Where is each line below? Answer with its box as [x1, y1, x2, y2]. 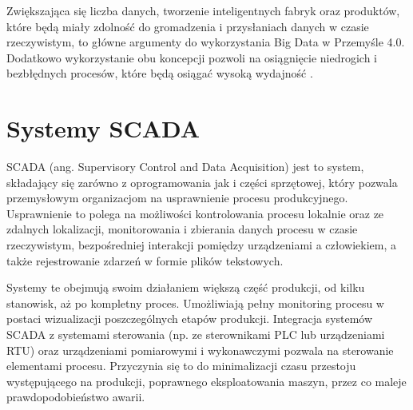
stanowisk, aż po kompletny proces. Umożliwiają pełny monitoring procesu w [6, 294, 384, 311]
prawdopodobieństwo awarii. [6, 388, 145, 405]
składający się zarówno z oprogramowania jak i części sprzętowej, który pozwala [6, 173, 398, 190]
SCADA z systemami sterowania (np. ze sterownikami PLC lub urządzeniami [6, 326, 385, 343]
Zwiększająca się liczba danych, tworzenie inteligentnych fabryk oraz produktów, [6, 2, 400, 18]
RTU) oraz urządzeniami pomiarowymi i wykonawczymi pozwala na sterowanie [6, 341, 394, 358]
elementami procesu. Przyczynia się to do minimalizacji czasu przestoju [6, 357, 356, 374]
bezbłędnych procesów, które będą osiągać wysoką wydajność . [6, 65, 313, 82]
